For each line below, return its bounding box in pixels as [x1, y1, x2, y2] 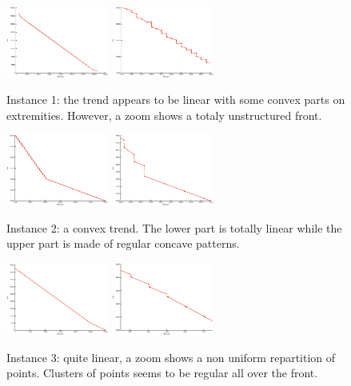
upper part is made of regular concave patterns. [6, 235, 240, 252]
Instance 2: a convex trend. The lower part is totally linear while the [6, 219, 342, 236]
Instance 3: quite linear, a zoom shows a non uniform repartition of [6, 348, 336, 365]
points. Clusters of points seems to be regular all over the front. [6, 364, 318, 381]
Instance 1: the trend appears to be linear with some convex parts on [6, 91, 345, 108]
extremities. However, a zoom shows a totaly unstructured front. [6, 106, 322, 123]
